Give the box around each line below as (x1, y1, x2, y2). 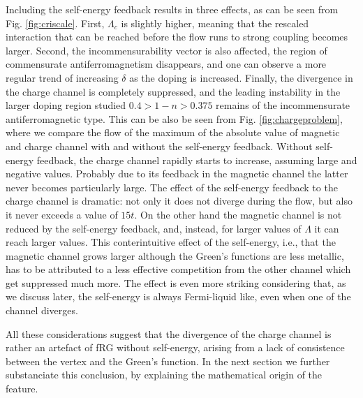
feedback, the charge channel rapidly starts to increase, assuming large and (36, 152, 357, 167)
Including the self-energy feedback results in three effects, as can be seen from (6, 2, 339, 16)
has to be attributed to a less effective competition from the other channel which (6, 262, 351, 277)
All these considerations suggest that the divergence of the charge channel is (6, 326, 332, 341)
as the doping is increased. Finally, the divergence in (129, 70, 353, 84)
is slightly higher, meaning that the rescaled (121, 15, 309, 30)
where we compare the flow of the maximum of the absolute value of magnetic (6, 125, 340, 140)
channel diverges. (6, 303, 78, 318)
